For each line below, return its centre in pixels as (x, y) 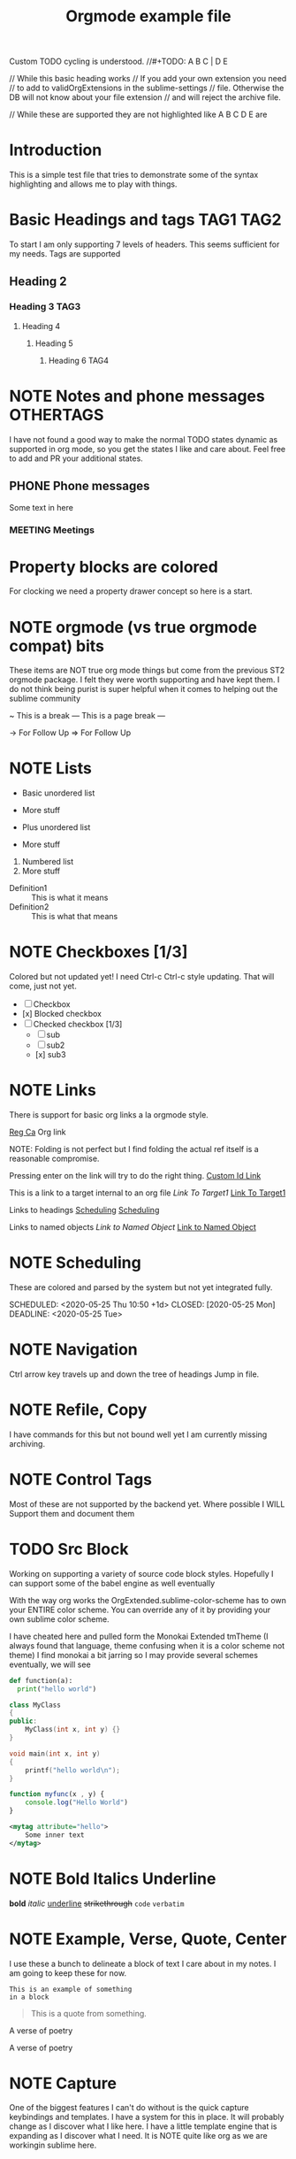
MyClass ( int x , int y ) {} (73, 1730)
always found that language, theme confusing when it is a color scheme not (147, 1645)
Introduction (56, 150)
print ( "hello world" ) (57, 1689)
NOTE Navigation (74, 1350)
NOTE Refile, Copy (78, 1410)
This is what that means (75, 917)
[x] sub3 (50, 1055)
